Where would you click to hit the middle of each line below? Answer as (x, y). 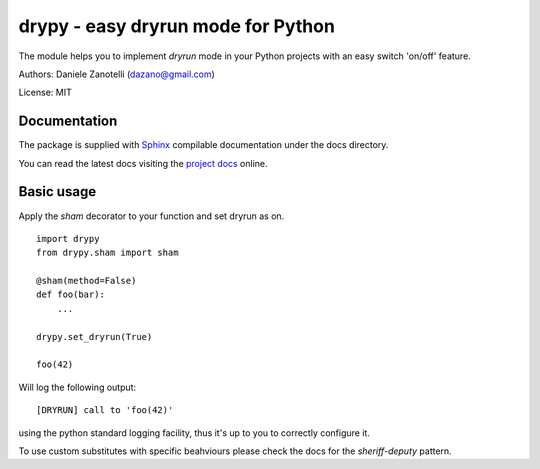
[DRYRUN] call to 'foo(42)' (105, 410)
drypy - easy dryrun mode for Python (176, 26)
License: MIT (45, 92)
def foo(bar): (70, 294)
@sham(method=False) (86, 281)
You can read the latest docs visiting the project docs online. (143, 163)
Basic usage (57, 191)
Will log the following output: (77, 387)
